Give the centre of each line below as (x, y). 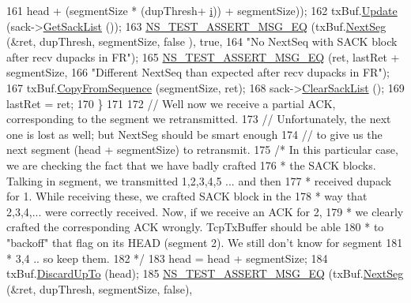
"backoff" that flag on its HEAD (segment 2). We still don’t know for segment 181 (205, 242)
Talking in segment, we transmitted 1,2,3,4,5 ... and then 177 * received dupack (199, 180)
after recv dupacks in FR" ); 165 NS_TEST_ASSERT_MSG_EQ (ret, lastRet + (203, 56)
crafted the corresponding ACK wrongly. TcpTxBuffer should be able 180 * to (195, 227)
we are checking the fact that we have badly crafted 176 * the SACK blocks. (191, 165)
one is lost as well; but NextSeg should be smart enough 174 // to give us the (194, 134)
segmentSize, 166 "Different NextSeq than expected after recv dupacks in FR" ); (198, 72)
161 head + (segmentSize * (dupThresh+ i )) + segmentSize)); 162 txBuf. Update (202, 10)
